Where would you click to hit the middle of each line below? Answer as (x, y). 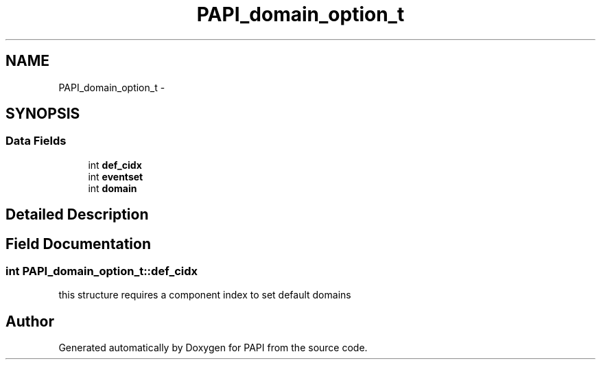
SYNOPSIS (43, 114)
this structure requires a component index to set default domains (205, 295)
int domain (113, 188)
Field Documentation (78, 244)
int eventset (116, 176)
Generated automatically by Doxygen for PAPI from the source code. (213, 348)
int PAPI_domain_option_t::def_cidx (102, 271)
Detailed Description (77, 215)
